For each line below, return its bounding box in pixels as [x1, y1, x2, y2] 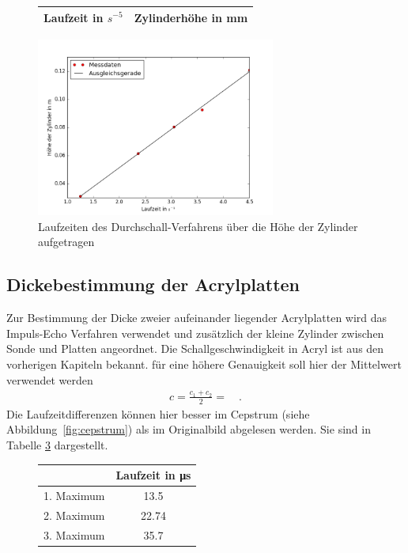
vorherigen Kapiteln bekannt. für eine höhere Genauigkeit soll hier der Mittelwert [6, 355, 402, 372]
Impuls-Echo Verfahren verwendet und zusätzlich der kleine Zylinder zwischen [6, 324, 384, 341]
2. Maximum [43, 506, 105, 523]
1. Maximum [43, 487, 105, 503]
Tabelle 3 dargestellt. [6, 436, 108, 453]
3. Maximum [43, 526, 105, 543]
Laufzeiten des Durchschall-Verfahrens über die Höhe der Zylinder [38, 218, 358, 234]
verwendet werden [6, 371, 93, 388]
